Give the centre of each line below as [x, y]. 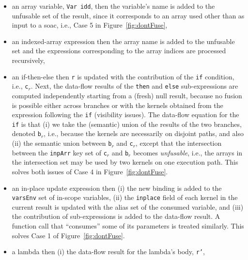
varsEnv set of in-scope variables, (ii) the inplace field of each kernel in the [125, 197]
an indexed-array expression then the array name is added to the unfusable [123, 41]
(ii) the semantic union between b [62, 143]
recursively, [28, 60]
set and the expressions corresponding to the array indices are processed [119, 51]
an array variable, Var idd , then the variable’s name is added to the [113, 6]
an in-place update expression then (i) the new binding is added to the [117, 188]
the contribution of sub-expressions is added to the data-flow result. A [116, 216]
